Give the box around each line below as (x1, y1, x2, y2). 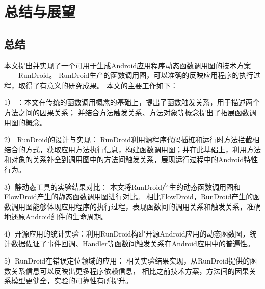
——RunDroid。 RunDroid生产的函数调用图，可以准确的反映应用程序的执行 (4, 70, 254, 81)
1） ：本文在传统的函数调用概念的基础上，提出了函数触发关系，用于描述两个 (4, 97, 260, 108)
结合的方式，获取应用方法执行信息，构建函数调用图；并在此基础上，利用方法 (4, 144, 261, 154)
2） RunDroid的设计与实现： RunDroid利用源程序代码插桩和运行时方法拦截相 (4, 134, 260, 145)
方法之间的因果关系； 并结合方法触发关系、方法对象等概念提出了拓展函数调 (4, 107, 256, 117)
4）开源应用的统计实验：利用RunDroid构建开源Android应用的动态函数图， (4, 228, 250, 239)
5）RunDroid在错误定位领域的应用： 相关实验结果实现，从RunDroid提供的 (4, 255, 250, 266)
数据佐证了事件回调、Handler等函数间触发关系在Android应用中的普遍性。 (11, 238, 254, 249)
